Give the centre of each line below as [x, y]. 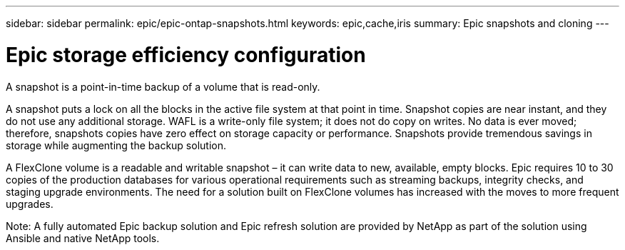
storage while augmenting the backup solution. [116, 145]
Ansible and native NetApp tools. [83, 238]
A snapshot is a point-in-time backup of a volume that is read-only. [163, 86]
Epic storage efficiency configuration [186, 55]
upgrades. [30, 204]
